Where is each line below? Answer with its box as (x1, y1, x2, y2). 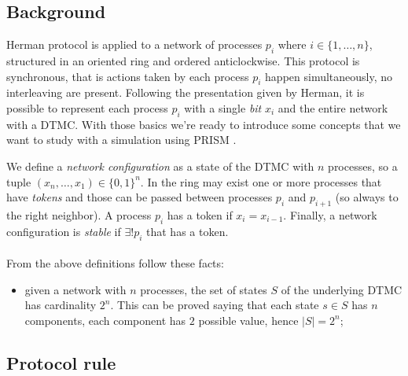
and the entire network (278, 99, 388, 116)
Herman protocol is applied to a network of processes (6, 36, 263, 53)
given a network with (24, 281, 127, 297)
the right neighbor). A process (6, 206, 152, 223)
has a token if (167, 206, 233, 223)
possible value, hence (198, 311, 299, 328)
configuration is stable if (6, 223, 121, 239)
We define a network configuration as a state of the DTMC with (6, 157, 314, 174)
